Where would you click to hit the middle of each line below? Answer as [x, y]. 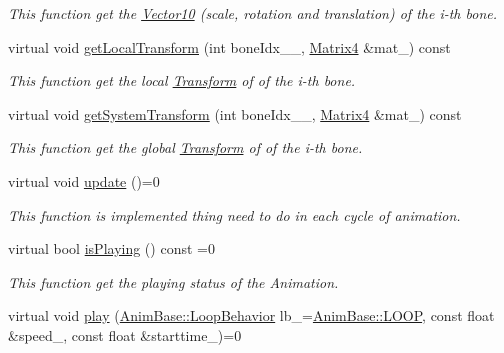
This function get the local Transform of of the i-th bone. [182, 80]
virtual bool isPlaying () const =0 [111, 248]
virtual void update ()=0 [84, 180]
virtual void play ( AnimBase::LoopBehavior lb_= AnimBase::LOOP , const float [251, 315]
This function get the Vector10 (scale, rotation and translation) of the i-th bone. [252, 13]
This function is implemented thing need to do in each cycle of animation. [234, 214]
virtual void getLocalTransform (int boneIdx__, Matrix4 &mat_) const [229, 46]
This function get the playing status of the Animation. [173, 281]
